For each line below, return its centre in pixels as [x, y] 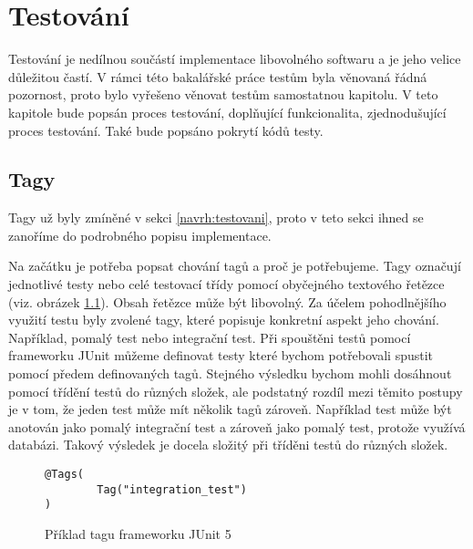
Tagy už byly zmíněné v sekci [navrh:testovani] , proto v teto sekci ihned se [216, 218]
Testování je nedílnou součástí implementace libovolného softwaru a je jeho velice [235, 59]
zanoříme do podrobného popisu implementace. [140, 235]
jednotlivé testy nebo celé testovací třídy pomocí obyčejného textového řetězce [226, 284]
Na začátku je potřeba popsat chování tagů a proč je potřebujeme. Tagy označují [235, 266]
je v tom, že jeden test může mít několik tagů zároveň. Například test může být [230, 409]
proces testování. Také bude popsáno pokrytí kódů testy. [166, 130]
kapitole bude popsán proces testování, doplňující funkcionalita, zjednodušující [227, 112]
